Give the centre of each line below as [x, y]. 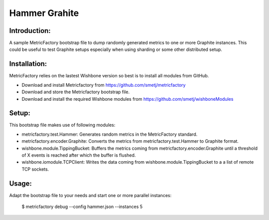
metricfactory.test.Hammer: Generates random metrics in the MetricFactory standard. [110, 134]
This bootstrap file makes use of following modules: [62, 125]
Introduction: [30, 31]
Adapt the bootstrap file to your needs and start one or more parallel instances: [90, 195]
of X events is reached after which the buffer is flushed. [79, 155]
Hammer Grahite [44, 13]
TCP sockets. [35, 169]
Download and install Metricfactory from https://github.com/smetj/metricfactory [104, 85]
